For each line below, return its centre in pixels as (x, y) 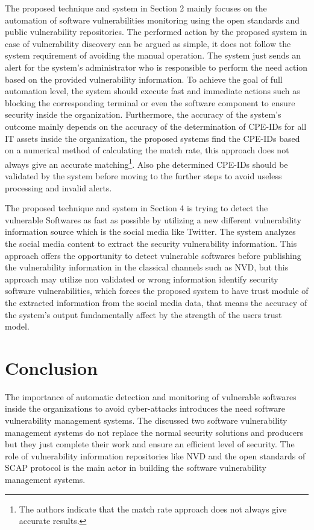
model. (17, 326)
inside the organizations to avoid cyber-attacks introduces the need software (145, 408)
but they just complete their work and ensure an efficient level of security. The (150, 444)
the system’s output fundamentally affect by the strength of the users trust (143, 314)
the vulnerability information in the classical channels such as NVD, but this (147, 267)
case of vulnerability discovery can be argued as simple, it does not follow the (148, 43)
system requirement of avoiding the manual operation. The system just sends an (153, 55)
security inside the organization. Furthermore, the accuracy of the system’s (143, 114)
